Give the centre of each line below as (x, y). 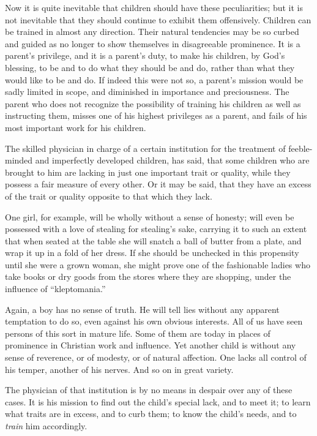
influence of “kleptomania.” (55, 289)
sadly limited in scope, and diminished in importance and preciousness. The (147, 92)
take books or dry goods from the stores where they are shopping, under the (148, 276)
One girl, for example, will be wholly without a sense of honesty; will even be (150, 216)
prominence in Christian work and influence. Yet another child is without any (151, 345)
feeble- (300, 148)
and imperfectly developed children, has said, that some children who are (172, 160)
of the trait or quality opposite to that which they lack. (109, 196)
